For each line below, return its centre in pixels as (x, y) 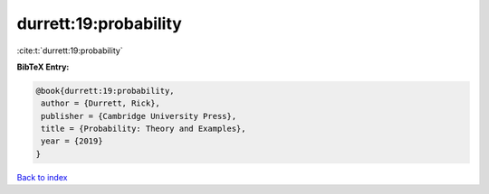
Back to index (42, 177)
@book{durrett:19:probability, (105, 91)
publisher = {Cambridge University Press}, (139, 116)
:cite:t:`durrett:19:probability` (70, 51)
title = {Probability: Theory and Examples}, (144, 129)
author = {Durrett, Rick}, (101, 103)
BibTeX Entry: (43, 67)
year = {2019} (72, 141)
